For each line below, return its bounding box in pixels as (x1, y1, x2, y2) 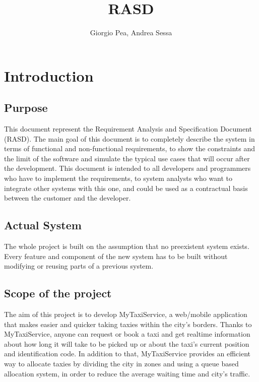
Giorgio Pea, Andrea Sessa (90, 27, 172, 38)
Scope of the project (4, 285, 112, 301)
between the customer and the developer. (4, 193, 131, 203)
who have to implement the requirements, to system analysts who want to (4, 173, 233, 183)
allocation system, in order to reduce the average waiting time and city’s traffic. (4, 368, 250, 378)
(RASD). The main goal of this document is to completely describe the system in (4, 133, 255, 144)
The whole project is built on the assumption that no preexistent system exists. (4, 241, 249, 251)
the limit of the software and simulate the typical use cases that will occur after (4, 153, 250, 163)
